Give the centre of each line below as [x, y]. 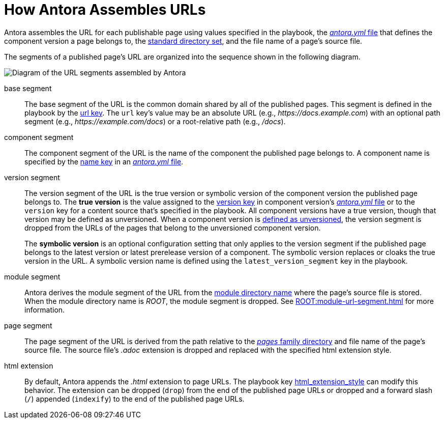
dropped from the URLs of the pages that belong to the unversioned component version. [173, 228]
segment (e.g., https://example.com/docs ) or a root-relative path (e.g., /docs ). [155, 121]
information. [45, 309]
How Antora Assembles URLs [105, 10]
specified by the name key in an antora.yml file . [104, 161]
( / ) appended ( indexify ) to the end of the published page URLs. [135, 399]
